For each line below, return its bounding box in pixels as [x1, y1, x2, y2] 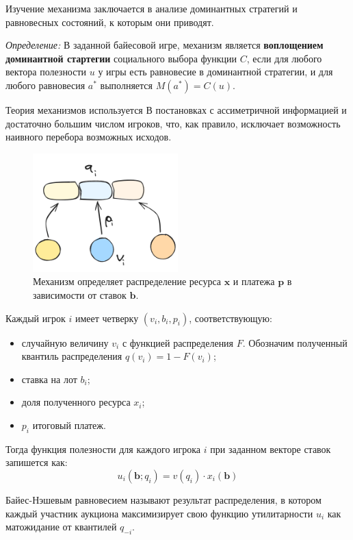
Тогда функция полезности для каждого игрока [5, 441, 201, 456]
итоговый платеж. [32, 418, 106, 432]
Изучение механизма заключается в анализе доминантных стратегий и [5, 1, 298, 15]
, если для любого [246, 51, 322, 65]
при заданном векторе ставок [210, 441, 331, 456]
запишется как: [5, 455, 68, 469]
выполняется [100, 77, 153, 92]
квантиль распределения [21, 349, 122, 363]
